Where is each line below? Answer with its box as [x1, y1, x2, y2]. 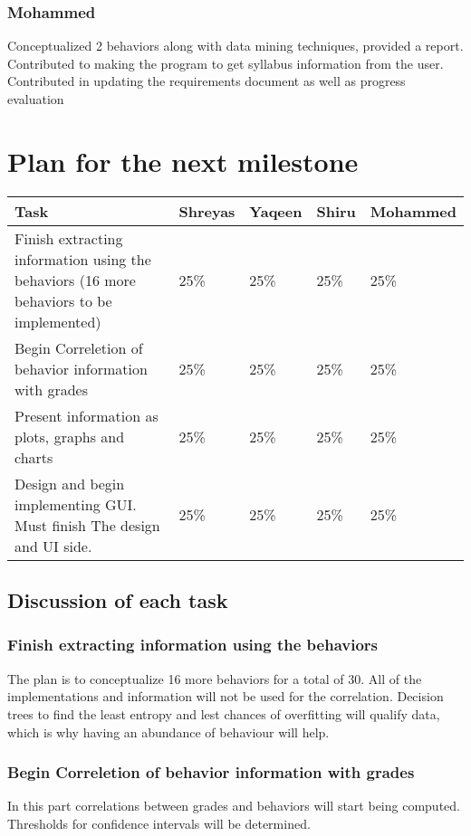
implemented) [14, 310, 101, 332]
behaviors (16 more [14, 269, 136, 290]
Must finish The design [14, 514, 160, 536]
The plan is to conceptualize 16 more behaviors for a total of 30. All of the [7, 669, 422, 688]
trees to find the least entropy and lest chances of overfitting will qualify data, [7, 704, 440, 723]
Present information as [14, 404, 159, 426]
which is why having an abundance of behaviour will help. [7, 722, 330, 741]
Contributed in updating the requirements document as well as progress [7, 71, 406, 90]
